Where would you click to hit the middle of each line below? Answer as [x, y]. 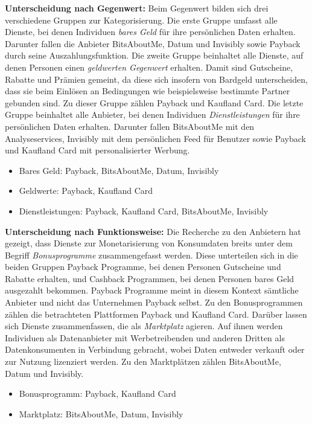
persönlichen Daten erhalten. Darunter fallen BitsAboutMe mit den [130, 126]
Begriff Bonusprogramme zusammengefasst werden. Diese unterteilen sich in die [151, 255]
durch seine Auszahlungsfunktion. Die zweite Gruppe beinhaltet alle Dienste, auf [154, 55]
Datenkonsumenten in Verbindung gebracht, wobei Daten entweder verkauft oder [155, 349]
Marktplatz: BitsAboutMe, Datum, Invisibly [101, 413]
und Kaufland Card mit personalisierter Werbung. [97, 150]
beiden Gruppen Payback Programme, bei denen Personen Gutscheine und [143, 267]
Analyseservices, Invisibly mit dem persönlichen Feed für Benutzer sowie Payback [155, 138]
